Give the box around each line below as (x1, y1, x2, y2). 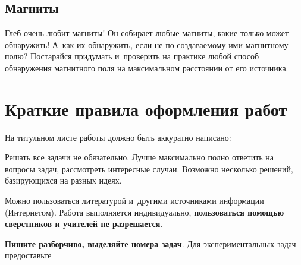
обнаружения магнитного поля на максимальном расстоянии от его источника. (5, 61, 289, 74)
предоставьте (5, 249, 52, 261)
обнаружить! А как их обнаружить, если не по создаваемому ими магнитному (5, 38, 289, 51)
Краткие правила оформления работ (5, 96, 287, 121)
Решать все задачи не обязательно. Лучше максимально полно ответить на (5, 151, 274, 163)
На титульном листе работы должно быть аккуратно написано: (5, 131, 231, 143)
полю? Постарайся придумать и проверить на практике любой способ (5, 50, 259, 62)
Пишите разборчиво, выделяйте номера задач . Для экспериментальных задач (5, 237, 296, 250)
